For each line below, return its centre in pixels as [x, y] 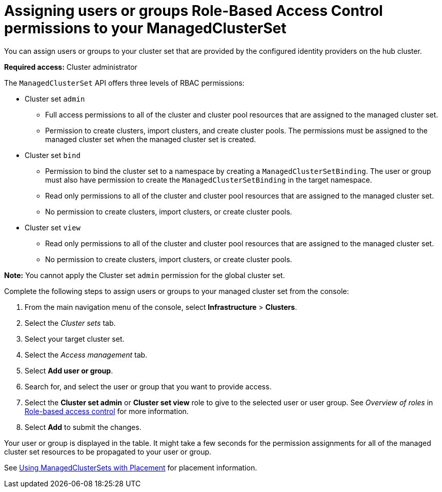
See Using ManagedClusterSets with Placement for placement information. [131, 467]
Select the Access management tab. [86, 355]
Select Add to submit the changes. [83, 427]
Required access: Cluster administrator [71, 67]
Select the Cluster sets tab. [70, 323]
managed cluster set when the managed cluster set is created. [151, 139]
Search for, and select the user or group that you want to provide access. [148, 386]
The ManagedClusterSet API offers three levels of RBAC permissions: [124, 83]
